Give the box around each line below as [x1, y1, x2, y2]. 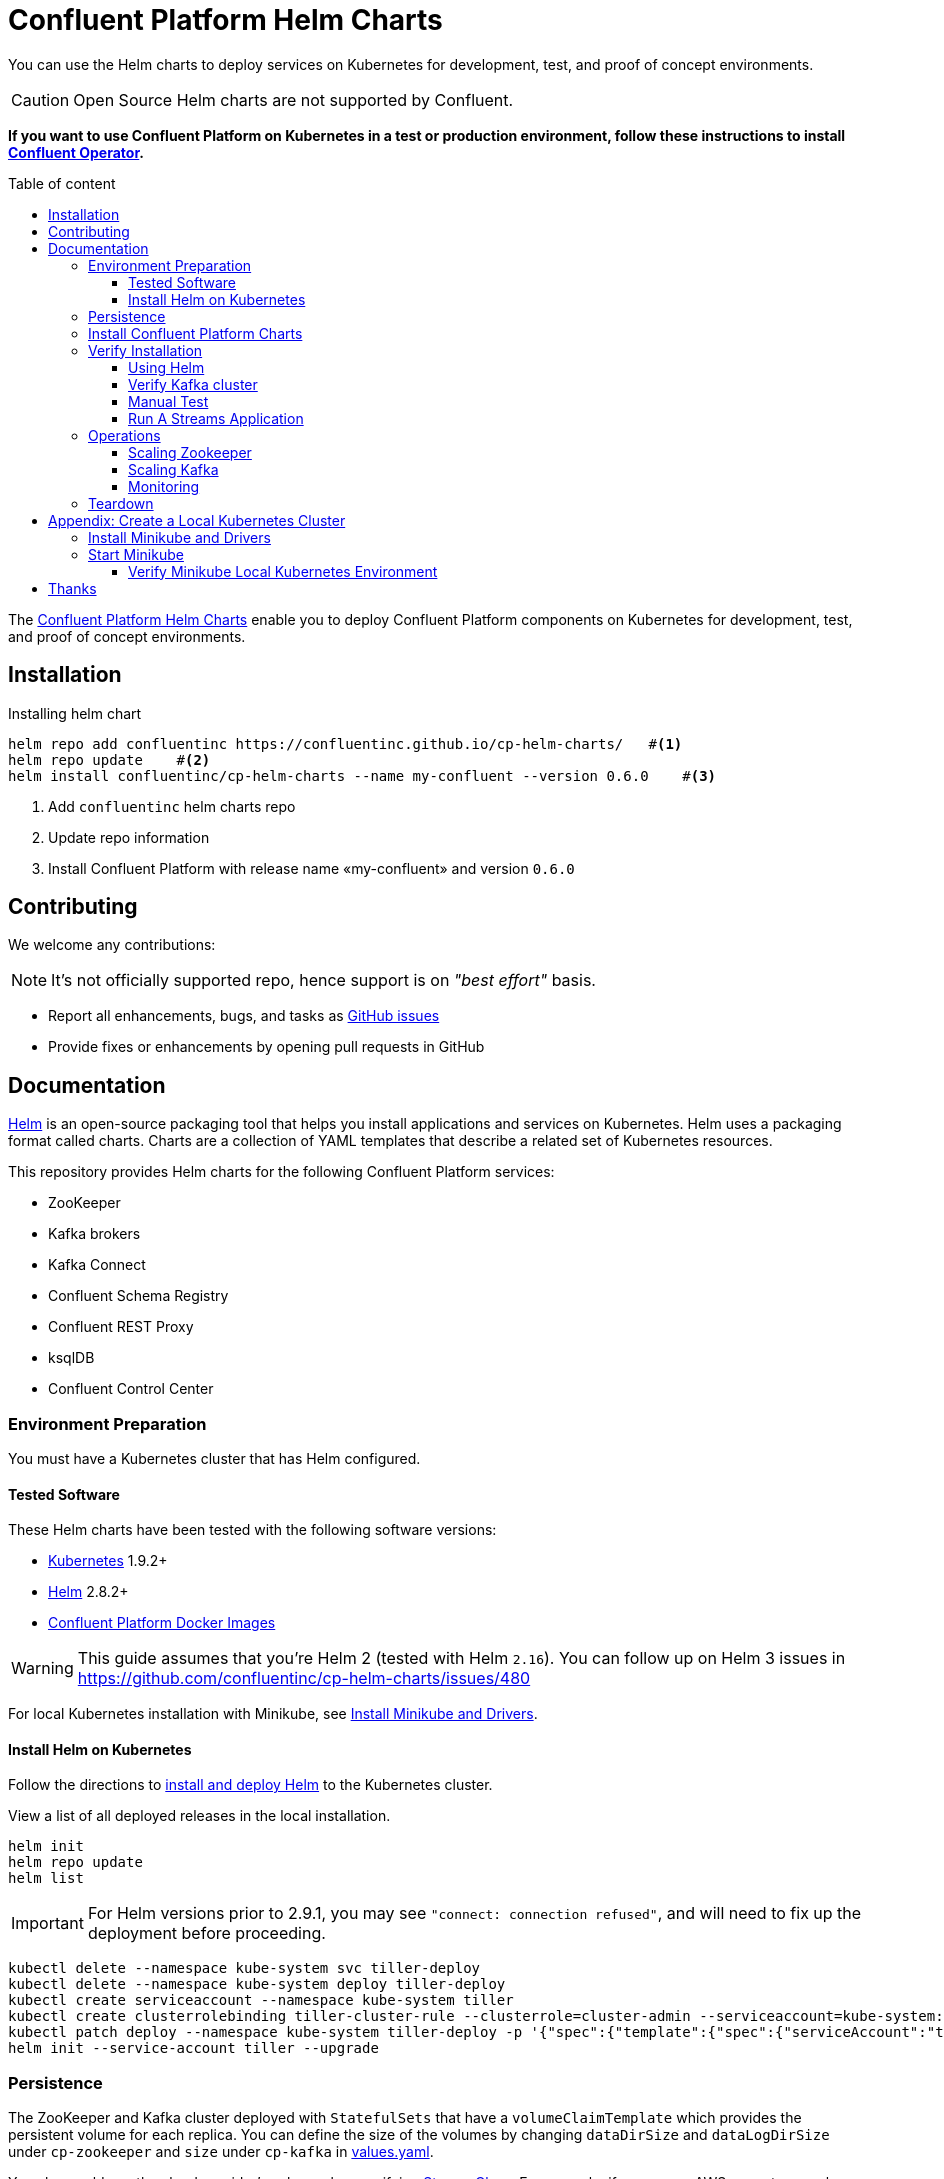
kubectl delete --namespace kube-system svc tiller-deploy [8, 1960, 481, 1977]
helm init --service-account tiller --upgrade [8, 2040, 379, 2057]
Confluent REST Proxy [48, 1318, 194, 1336]
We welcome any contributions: [8, 936, 216, 954]
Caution [11, 89, 70, 110]
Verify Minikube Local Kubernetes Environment [128, 562, 438, 580]
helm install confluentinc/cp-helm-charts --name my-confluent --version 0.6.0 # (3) [8, 767, 717, 784]
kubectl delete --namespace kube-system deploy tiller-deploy [8, 1976, 506, 1993]
